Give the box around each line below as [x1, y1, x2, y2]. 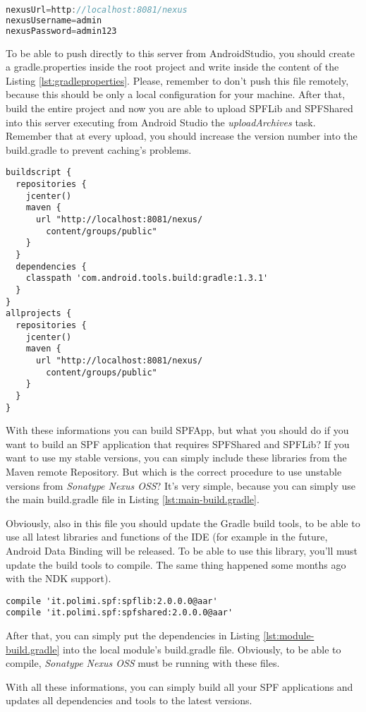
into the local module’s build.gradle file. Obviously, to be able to [62, 641, 341, 656]
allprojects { [6, 308, 72, 319]
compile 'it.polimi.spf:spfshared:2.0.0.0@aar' [6, 608, 233, 618]
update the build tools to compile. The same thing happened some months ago [6, 557, 346, 572]
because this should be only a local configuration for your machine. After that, [6, 87, 346, 102]
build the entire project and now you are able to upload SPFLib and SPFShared [6, 101, 353, 115]
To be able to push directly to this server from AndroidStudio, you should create [6, 45, 355, 60]
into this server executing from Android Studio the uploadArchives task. [6, 114, 316, 129]
